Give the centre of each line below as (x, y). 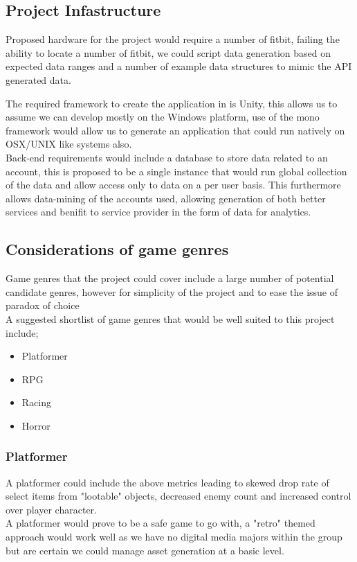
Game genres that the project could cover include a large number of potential (170, 278)
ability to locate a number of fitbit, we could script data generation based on (168, 52)
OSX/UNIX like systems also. (69, 144)
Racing (36, 402)
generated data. (38, 79)
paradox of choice (43, 305)
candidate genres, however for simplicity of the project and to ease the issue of (172, 291)
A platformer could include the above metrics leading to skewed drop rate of (167, 482)
